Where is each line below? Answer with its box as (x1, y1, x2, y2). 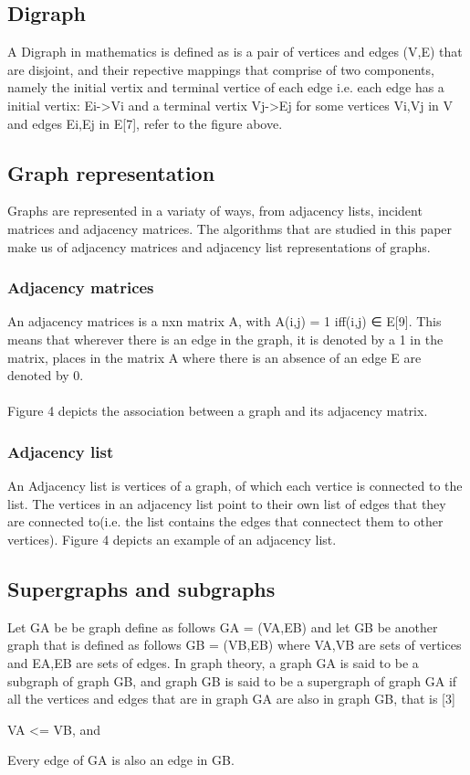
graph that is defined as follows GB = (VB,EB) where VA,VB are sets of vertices (7, 635, 462, 654)
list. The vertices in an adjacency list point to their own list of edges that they (7, 494, 446, 513)
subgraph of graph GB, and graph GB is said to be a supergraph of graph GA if (7, 671, 457, 690)
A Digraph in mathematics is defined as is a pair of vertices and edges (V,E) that (7, 42, 463, 61)
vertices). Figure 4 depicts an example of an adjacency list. (7, 529, 337, 548)
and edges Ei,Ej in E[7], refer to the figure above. (7, 113, 283, 133)
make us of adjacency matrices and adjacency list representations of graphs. (7, 237, 431, 256)
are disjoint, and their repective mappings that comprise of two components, (7, 59, 434, 79)
